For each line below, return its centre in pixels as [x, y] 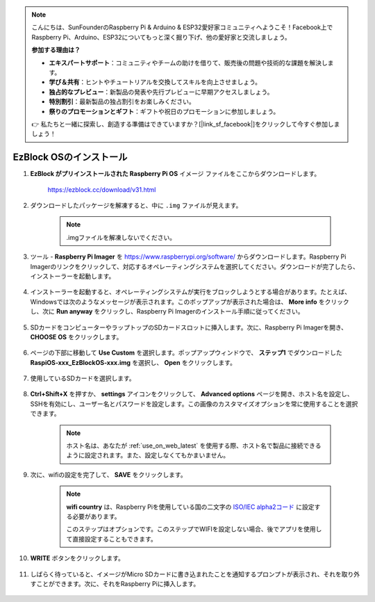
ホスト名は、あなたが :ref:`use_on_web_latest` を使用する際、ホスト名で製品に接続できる [194, 446]
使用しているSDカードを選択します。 [83, 378]
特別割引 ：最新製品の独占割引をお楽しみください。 [122, 101]
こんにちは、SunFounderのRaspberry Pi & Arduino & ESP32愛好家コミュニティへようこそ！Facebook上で [182, 27]
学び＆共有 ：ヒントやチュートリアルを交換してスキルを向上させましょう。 [155, 82]
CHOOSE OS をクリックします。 [76, 336]
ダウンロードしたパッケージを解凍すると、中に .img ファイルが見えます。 [136, 205]
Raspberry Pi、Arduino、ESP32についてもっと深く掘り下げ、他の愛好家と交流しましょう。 [161, 37]
